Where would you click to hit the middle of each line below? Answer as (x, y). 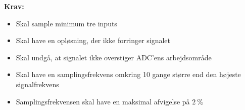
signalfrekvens (37, 84)
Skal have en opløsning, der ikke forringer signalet (93, 40)
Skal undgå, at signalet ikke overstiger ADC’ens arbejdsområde (114, 57)
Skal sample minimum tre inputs (66, 23)
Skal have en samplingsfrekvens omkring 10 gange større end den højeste (128, 74)
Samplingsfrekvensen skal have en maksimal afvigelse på (103, 101)
